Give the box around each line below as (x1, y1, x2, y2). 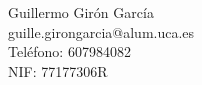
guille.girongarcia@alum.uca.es (8, 21, 195, 42)
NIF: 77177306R (8, 60, 108, 81)
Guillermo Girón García (8, 2, 154, 22)
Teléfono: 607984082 (8, 41, 131, 62)
